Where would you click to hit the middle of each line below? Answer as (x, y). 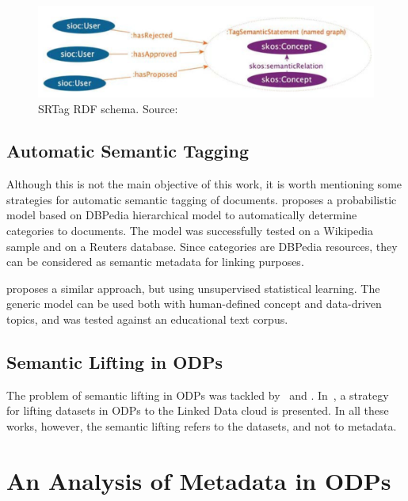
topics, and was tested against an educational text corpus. (147, 319)
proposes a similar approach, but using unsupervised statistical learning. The (193, 288)
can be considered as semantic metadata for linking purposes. (155, 262)
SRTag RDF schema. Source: (108, 108)
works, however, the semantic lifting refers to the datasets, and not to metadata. (202, 426)
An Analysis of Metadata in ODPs (199, 480)
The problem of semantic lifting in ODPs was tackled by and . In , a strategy (198, 395)
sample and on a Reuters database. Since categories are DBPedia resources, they (202, 246)
